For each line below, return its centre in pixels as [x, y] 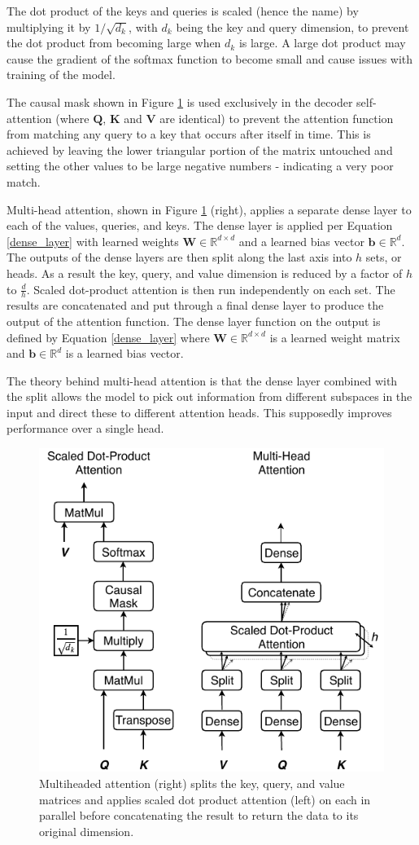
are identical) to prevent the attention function [277, 118]
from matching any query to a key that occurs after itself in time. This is [189, 134]
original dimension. [87, 831]
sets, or [384, 257]
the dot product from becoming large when [114, 43]
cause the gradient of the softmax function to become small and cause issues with [210, 58]
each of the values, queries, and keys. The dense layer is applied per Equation [200, 225]
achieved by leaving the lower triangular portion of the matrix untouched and [200, 150]
